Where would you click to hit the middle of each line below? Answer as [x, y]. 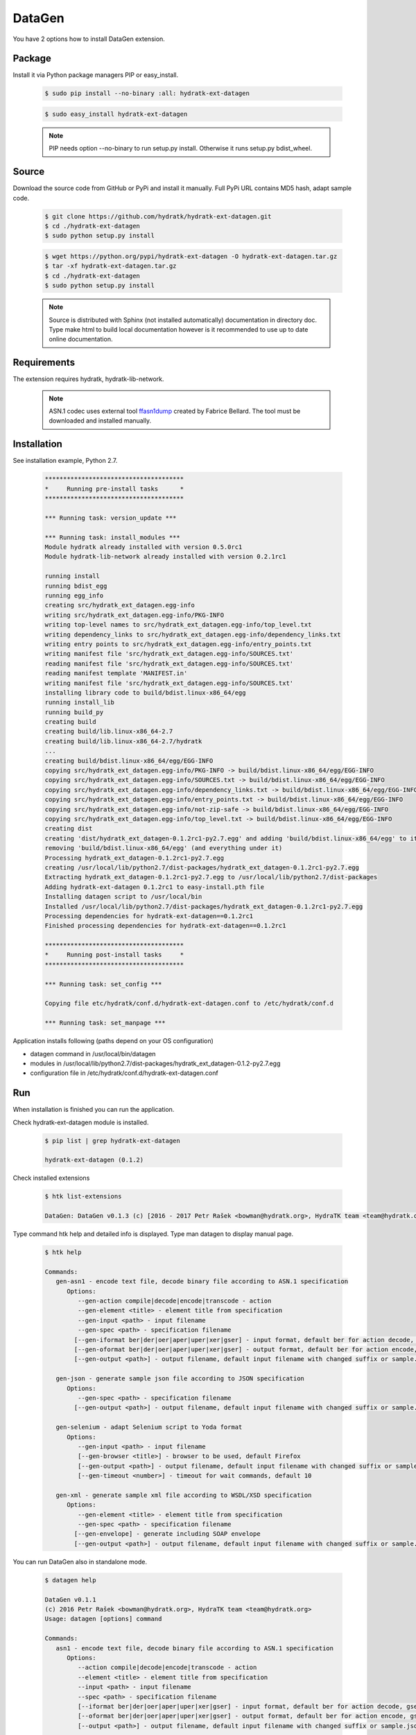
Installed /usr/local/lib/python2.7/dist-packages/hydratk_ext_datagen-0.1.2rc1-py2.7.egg [204, 906]
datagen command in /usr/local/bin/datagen [93, 1053]
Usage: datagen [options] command [103, 1619]
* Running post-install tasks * [114, 955]
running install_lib [79, 702]
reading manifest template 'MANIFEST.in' [116, 674]
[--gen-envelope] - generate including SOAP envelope [167, 1534]
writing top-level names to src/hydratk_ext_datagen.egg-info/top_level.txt [178, 625]
